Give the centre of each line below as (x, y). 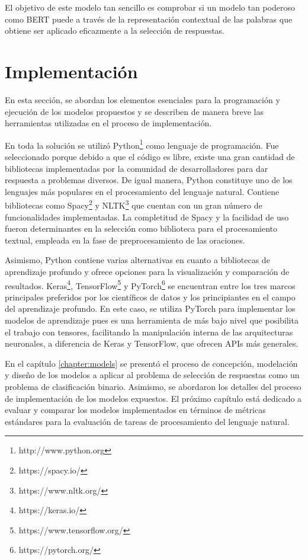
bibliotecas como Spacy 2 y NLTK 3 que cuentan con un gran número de (134, 204)
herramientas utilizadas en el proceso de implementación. (108, 123)
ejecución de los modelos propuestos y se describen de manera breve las (134, 111)
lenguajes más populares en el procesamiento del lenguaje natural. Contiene (142, 191)
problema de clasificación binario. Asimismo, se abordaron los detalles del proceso (153, 386)
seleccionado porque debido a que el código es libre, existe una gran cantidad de (150, 156)
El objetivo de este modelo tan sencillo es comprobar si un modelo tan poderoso (150, 7)
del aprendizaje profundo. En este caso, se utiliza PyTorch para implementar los (150, 308)
